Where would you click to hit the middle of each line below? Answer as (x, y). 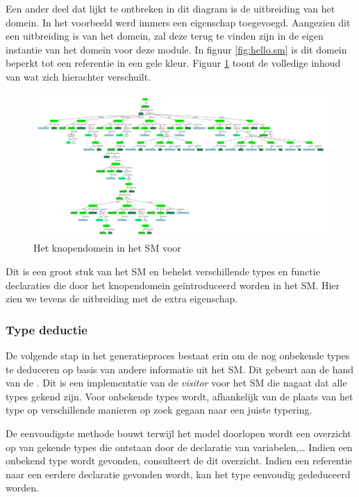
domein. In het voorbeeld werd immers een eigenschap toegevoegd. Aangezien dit (178, 22)
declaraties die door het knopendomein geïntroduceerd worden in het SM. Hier (173, 285)
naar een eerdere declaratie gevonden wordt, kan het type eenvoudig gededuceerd (178, 474)
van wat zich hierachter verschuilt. (78, 76)
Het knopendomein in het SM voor (107, 248)
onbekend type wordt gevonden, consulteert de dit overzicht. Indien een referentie (179, 461)
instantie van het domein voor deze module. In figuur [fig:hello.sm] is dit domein (176, 49)
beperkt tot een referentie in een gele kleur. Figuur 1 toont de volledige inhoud (173, 63)
